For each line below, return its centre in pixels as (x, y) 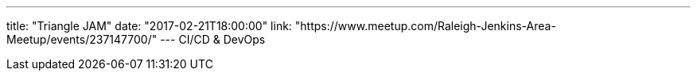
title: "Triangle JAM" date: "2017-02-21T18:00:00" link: (149, 26)
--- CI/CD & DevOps (213, 39)
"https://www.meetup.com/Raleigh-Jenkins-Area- (425, 26)
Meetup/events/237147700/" (82, 39)
